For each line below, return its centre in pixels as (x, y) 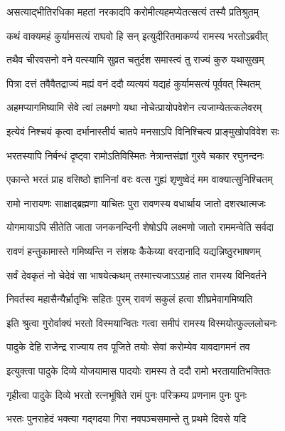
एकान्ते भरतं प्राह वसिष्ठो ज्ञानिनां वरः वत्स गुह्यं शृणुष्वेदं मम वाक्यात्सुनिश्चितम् (140, 179)
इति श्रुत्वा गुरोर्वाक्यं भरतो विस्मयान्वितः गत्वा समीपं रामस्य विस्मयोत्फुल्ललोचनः (142, 322)
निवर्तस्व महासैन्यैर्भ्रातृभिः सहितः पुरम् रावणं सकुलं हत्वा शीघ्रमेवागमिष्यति (130, 299)
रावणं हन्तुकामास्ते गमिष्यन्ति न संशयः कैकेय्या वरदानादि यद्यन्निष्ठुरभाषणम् (134, 250)
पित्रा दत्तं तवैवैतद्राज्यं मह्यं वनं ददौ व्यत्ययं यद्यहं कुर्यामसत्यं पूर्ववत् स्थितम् (134, 83)
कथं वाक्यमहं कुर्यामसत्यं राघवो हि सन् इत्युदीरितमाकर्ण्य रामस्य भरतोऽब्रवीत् (137, 35)
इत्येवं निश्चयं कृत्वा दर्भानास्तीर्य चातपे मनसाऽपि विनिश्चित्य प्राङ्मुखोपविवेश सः (143, 131)
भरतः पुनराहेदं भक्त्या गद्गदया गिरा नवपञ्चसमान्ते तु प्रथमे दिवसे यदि (127, 419)
